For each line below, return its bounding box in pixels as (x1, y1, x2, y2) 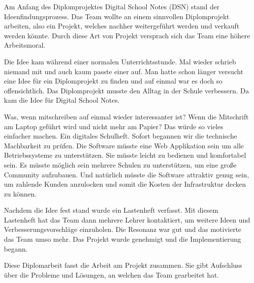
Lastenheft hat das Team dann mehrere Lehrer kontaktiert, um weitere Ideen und (4, 214, 251, 225)
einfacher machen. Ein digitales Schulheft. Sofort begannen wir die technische (4, 131, 237, 141)
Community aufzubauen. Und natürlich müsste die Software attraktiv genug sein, (4, 169, 249, 179)
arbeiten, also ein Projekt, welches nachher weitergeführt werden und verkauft (4, 21, 240, 31)
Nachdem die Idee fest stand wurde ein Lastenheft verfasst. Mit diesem (4, 205, 219, 215)
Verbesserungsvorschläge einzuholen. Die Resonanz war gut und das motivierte (4, 224, 242, 234)
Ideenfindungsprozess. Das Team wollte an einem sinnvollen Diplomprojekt (4, 11, 229, 21)
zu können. (4, 188, 37, 198)
